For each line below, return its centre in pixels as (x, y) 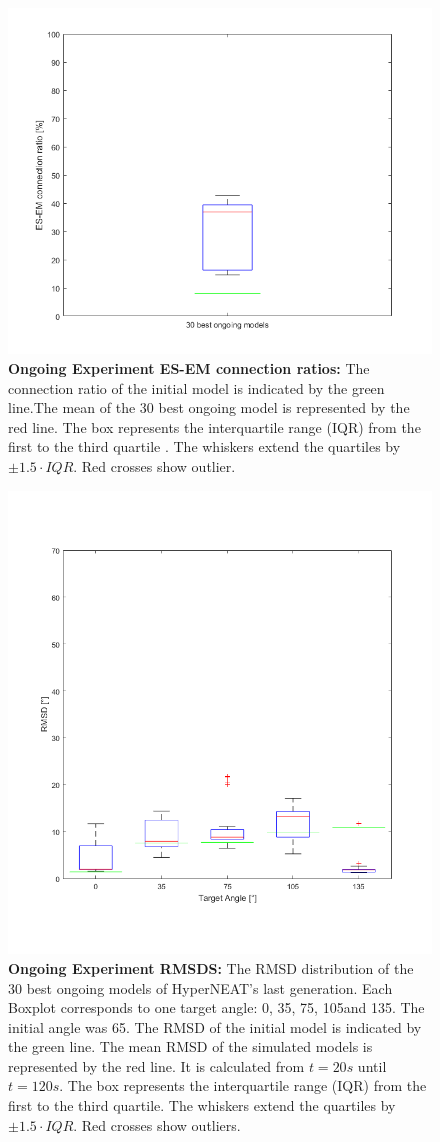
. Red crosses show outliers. (157, 1124)
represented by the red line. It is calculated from (156, 1065)
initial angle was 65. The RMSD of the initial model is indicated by (215, 1026)
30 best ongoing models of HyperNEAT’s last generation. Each (200, 987)
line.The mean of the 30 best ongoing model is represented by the (209, 407)
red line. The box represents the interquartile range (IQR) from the (214, 426)
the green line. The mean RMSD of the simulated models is (190, 1046)
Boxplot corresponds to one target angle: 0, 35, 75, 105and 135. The (216, 1007)
